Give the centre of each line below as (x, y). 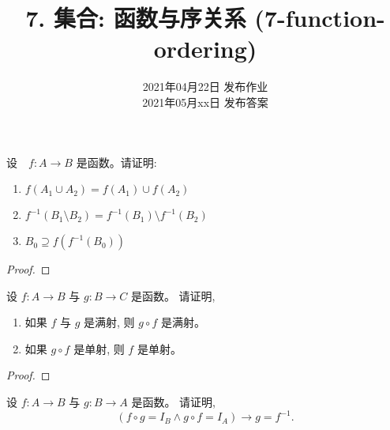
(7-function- (320, 18)
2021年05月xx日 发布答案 (205, 102)
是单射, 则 (99, 348)
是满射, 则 (109, 322)
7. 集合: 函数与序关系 (136, 18)
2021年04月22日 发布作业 (205, 87)
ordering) (205, 49)
